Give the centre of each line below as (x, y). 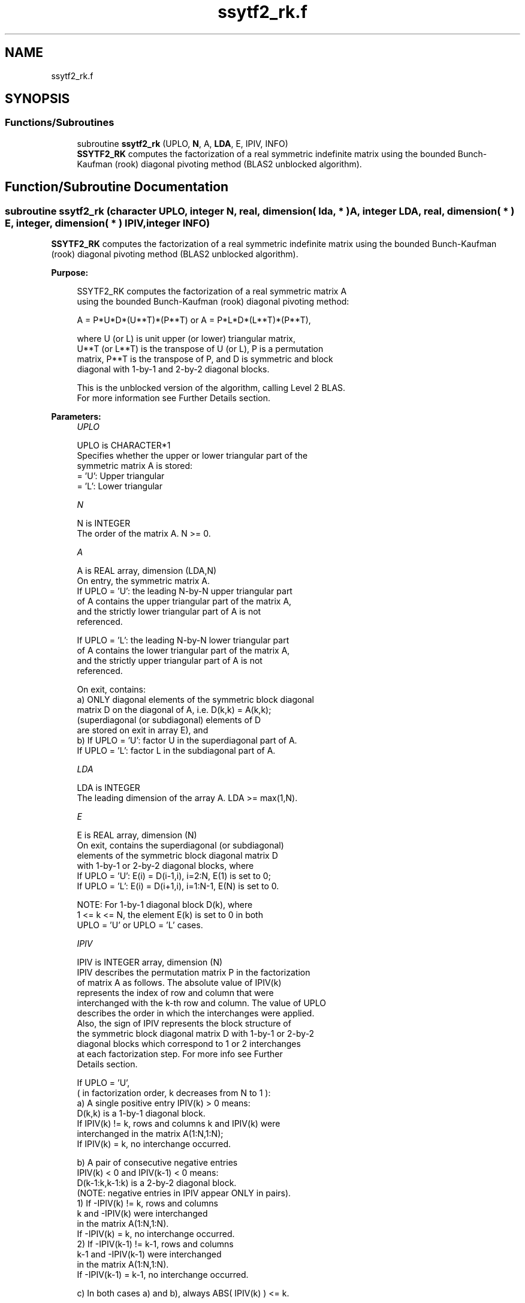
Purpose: (70, 273)
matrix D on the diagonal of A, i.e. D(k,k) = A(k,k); (174, 710)
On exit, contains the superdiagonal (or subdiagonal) (180, 845)
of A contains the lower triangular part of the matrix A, (183, 651)
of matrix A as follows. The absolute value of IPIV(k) (179, 983)
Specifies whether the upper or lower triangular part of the (192, 456)
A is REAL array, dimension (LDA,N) (147, 571)
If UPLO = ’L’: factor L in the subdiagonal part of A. (176, 751)
